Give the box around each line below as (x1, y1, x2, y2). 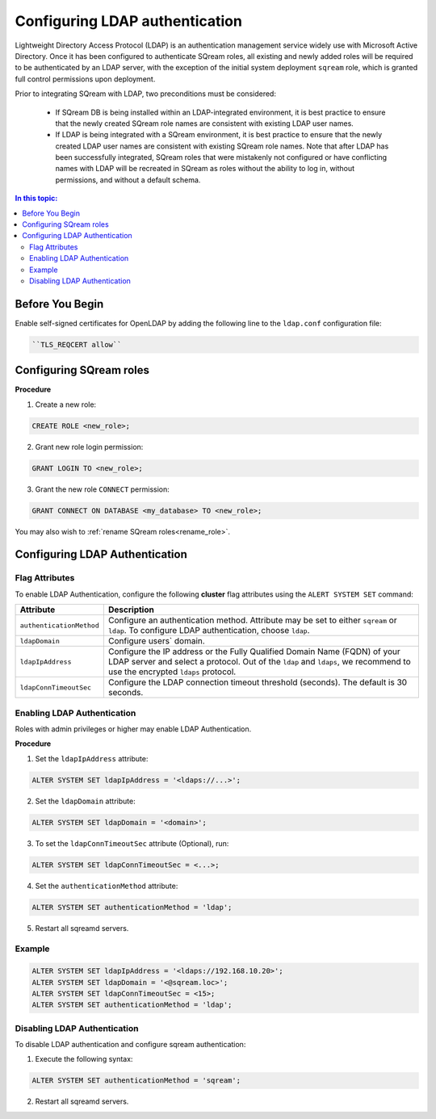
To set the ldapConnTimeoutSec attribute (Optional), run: (35, 838, 229, 848)
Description (107, 604, 155, 615)
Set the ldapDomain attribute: (35, 796, 136, 806)
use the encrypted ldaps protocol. (107, 666, 237, 677)
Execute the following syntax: (35, 1054, 133, 1064)
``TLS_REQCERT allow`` (31, 340, 122, 349)
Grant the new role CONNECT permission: (35, 484, 170, 494)
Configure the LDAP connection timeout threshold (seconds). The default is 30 (107, 677, 408, 688)
